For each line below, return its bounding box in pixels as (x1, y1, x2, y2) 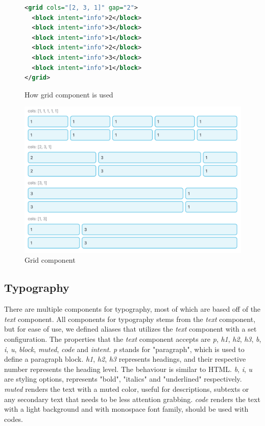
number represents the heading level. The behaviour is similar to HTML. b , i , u (4, 363, 253, 374)
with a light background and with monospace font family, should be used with (4, 404, 249, 414)
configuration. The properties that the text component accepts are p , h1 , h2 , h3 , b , (4, 334, 261, 344)
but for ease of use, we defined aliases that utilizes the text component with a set (4, 323, 257, 334)
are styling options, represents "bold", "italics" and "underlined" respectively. (4, 373, 242, 384)
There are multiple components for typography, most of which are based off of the (4, 304, 261, 314)
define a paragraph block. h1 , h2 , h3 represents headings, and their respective (4, 354, 246, 364)
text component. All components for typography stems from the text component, (4, 313, 256, 324)
